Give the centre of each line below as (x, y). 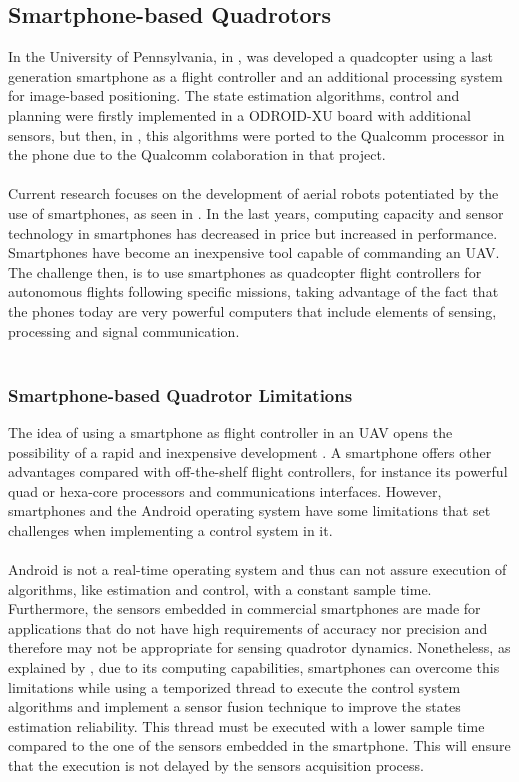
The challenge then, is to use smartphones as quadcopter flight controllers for (245, 271)
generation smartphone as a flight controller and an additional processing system (255, 75)
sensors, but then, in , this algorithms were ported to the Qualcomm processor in (256, 134)
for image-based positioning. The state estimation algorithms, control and (234, 95)
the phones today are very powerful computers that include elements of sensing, (252, 310)
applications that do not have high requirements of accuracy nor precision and (248, 627)
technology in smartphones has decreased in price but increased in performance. (253, 232)
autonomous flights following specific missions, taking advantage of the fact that (253, 291)
